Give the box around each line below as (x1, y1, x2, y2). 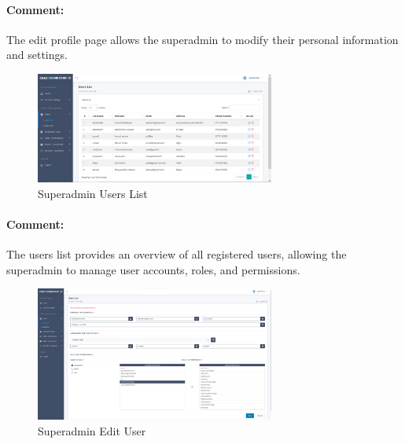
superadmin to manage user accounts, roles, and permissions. (6, 261, 300, 277)
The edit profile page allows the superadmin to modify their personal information (6, 31, 399, 47)
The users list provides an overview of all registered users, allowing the (6, 245, 347, 262)
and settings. (6, 46, 68, 63)
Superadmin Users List (38, 185, 148, 201)
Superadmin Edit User (38, 422, 146, 438)
